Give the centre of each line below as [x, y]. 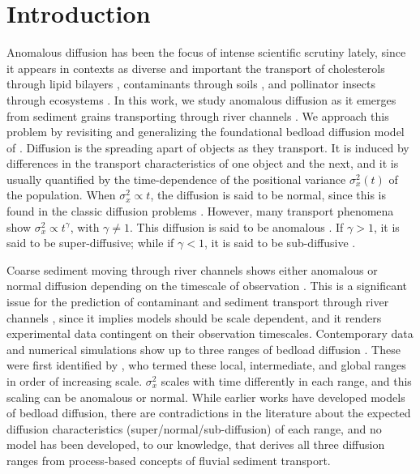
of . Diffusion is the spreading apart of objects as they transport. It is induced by [208, 147]
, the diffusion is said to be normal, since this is [268, 195]
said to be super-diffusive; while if [90, 243]
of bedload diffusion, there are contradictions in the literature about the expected [209, 413]
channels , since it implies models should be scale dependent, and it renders [194, 317]
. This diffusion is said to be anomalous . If [237, 226]
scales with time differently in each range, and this [286, 381]
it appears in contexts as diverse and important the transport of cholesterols [196, 68]
